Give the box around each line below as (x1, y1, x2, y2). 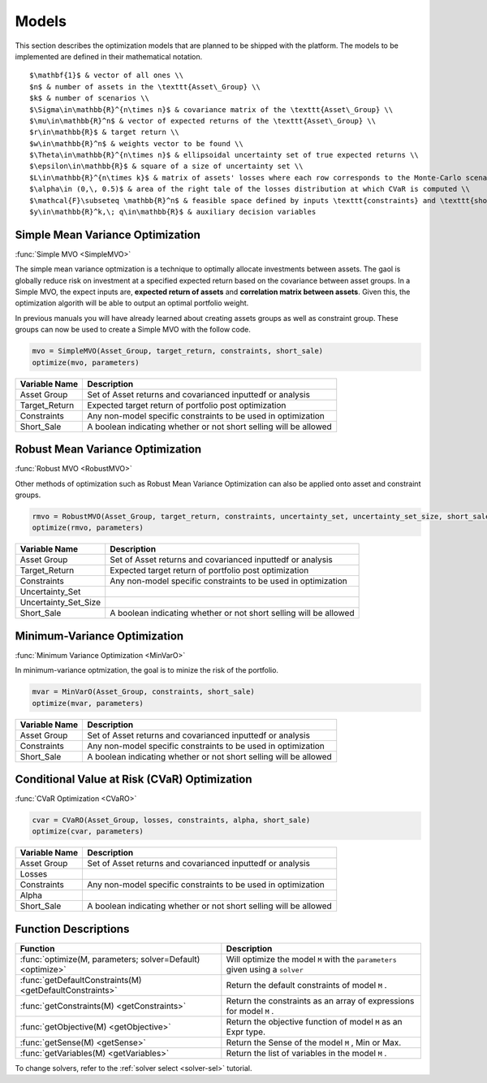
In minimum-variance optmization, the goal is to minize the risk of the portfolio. (15, 665, 279, 675)
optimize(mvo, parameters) (32, 357, 140, 367)
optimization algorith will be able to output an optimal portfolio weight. (15, 298, 249, 308)
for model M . (226, 1005, 274, 1016)
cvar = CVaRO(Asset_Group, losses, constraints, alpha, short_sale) (32, 816, 311, 825)
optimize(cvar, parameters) (32, 827, 144, 836)
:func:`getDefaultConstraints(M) (19, 974, 142, 986)
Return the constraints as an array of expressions (226, 995, 415, 1007)
